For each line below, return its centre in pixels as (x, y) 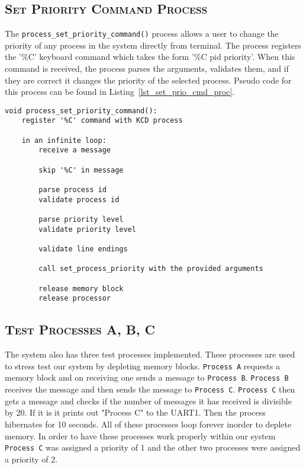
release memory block (81, 288)
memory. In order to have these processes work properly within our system (140, 435)
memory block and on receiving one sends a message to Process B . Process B (147, 377)
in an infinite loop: (64, 140)
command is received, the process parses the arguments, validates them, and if (147, 68)
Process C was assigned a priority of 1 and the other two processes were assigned (153, 447)
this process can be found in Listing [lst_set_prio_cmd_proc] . (120, 92)
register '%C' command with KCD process (102, 121)
